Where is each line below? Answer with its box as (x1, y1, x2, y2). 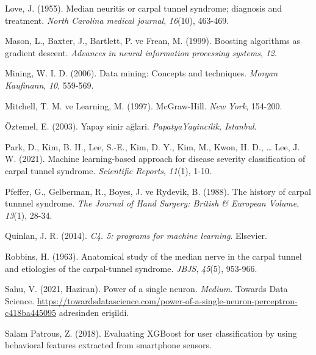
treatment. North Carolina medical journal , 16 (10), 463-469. (5, 13, 229, 26)
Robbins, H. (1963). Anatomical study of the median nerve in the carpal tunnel (5, 249, 302, 262)
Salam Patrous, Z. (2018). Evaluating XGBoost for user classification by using (5, 326, 297, 339)
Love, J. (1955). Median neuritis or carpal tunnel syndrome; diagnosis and (5, 2, 282, 14)
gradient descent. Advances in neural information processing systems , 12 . (5, 46, 277, 59)
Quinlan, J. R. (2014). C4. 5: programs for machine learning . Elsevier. (5, 229, 267, 242)
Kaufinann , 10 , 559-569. (5, 78, 94, 91)
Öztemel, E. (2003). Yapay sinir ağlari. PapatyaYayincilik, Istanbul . (5, 120, 257, 133)
